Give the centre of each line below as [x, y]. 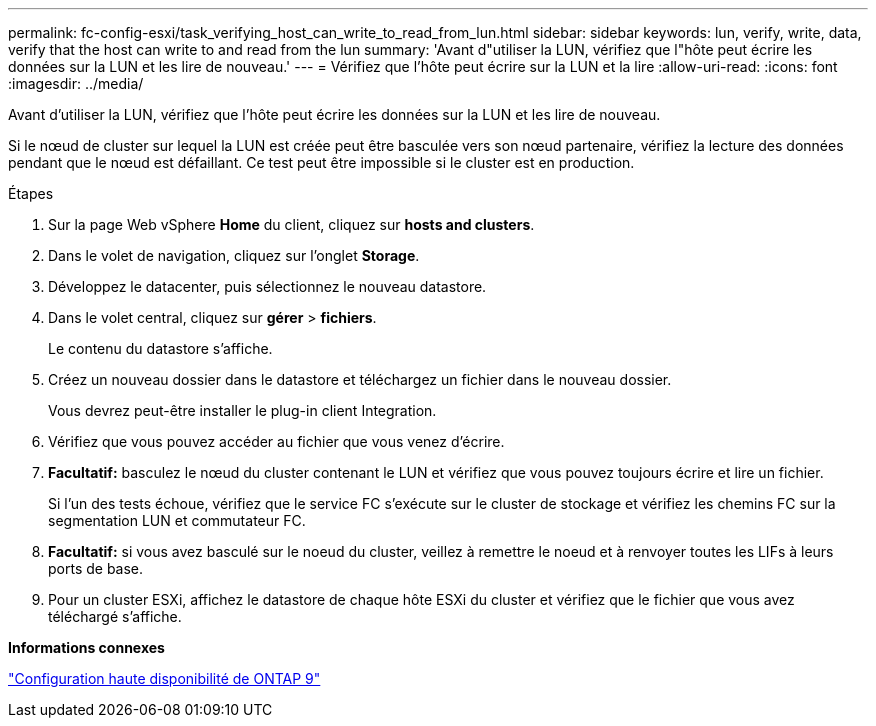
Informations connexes [86, 647]
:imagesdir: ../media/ [76, 83]
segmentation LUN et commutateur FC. [177, 520]
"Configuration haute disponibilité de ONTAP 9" [164, 678]
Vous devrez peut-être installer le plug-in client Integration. [242, 410]
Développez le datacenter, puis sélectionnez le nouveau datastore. [267, 286]
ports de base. [96, 568]
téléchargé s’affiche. [115, 616]
